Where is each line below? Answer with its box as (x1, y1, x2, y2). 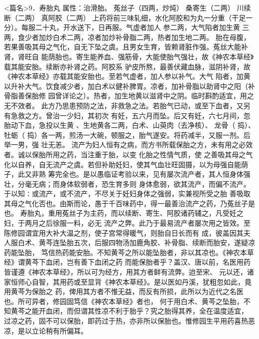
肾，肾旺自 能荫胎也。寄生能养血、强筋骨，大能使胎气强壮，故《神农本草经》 (4, 51, 254, 61)
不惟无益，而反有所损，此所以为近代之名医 (104, 286, 244, 297)
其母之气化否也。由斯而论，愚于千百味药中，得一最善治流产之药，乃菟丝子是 (4, 198, 255, 208)
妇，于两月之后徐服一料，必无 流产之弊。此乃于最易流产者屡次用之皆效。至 (4, 218, 251, 228)
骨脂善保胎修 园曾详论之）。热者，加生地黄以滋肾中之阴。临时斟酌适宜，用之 (4, 90, 254, 101)
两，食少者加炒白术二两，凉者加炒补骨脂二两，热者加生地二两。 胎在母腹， (4, 31, 251, 42)
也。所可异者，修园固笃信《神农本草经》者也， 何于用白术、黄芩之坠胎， (4, 296, 244, 306)
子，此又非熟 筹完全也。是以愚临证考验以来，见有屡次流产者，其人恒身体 (4, 169, 244, 179)
